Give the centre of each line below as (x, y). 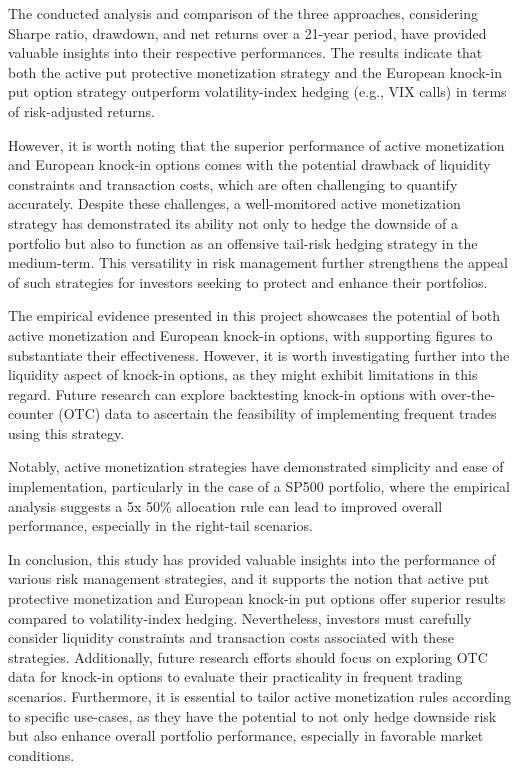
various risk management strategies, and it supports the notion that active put (249, 578)
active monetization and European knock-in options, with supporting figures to (250, 334)
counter (31, 413)
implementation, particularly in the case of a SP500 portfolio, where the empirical (259, 486)
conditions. (41, 754)
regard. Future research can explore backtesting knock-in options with (222, 393)
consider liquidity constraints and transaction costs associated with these (231, 637)
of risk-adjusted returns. (81, 110)
